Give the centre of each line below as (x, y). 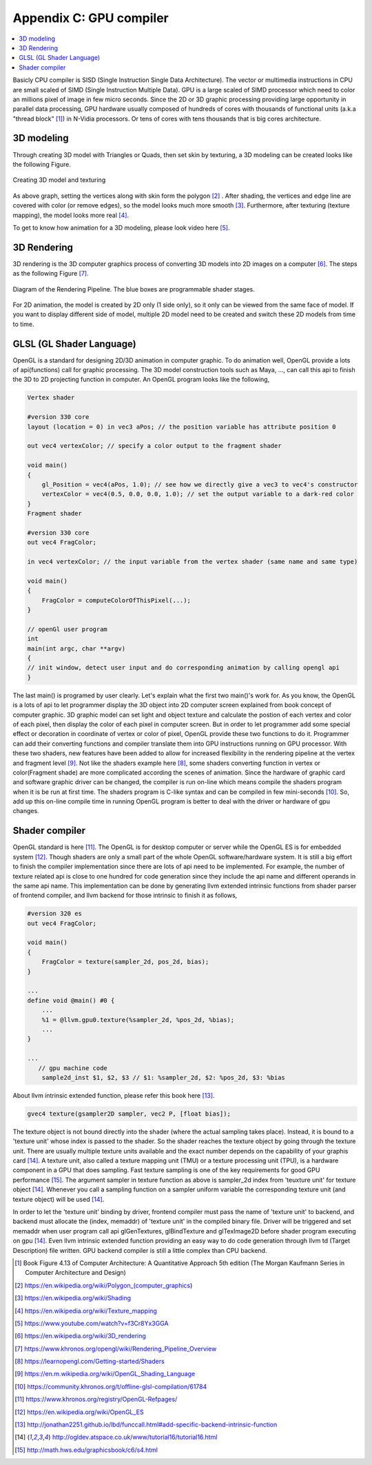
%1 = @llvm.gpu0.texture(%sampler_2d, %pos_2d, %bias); (138, 1020)
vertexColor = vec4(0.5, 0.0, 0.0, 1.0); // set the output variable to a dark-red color (198, 494)
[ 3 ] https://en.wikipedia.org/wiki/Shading (73, 1298)
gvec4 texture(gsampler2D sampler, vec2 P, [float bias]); (129, 1114)
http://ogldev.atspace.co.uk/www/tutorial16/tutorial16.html (135, 1437)
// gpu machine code (73, 1068)
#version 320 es (55, 914)
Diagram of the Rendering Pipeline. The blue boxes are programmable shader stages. (134, 289)
